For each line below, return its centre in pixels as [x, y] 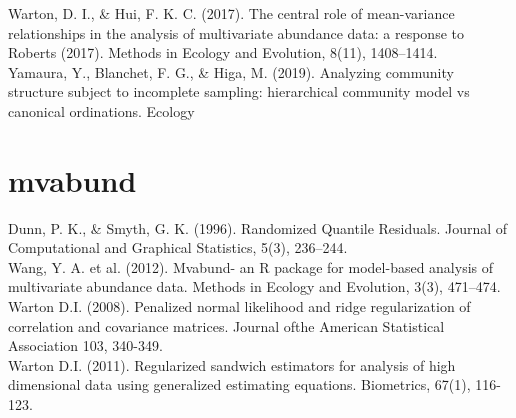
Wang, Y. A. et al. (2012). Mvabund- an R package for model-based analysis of [251, 266]
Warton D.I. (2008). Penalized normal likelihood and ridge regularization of [239, 306]
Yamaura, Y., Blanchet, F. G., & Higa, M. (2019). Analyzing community [231, 71]
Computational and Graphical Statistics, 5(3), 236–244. [178, 247]
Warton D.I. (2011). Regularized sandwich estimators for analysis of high [232, 364]
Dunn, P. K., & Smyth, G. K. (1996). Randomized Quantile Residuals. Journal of [258, 227]
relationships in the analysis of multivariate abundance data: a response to [236, 32]
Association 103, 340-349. [85, 345]
